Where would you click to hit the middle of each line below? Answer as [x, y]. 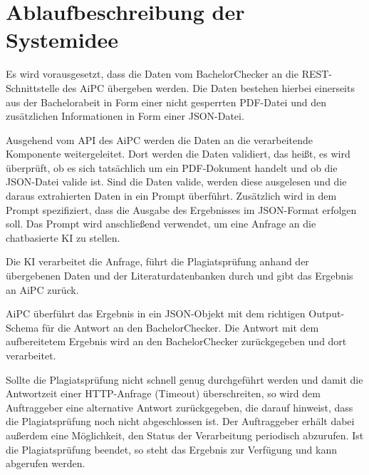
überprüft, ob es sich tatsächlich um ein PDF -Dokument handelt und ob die [172, 167]
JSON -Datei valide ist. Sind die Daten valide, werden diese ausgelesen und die [176, 182]
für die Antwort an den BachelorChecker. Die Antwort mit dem [180, 327]
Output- [327, 313]
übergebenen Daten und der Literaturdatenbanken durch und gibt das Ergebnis [180, 276]
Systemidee [62, 40]
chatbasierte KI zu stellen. [63, 237]
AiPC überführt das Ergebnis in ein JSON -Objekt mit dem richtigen [156, 313]
